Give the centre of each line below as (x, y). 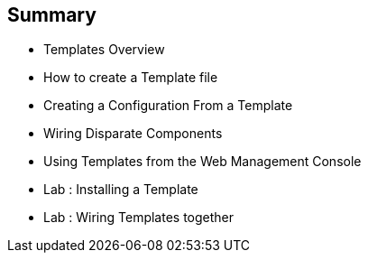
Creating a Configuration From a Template (168, 106)
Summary (52, 15)
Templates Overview (104, 50)
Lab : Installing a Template (121, 190)
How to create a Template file (131, 78)
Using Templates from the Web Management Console (202, 162)
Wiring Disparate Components (133, 134)
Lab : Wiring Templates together (139, 218)
